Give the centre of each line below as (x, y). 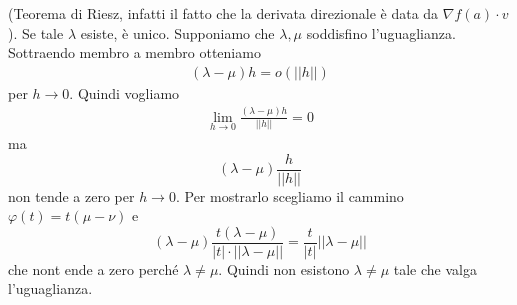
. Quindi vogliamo (124, 92)
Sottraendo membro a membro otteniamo (134, 52)
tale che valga (435, 268)
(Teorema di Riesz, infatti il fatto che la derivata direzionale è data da (223, 13)
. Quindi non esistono (284, 268)
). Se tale (36, 32)
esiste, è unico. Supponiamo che (177, 32)
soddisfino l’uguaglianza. (381, 32)
